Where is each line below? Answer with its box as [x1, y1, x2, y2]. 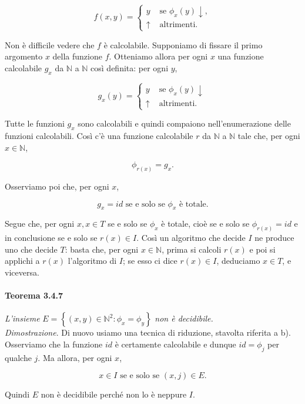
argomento [5, 50, 43, 62]
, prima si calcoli [162, 243, 222, 255]
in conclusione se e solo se [5, 231, 98, 244]
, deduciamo [216, 254, 260, 267]
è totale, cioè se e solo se [161, 217, 250, 230]
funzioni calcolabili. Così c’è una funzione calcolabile [5, 129, 193, 141]
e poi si [249, 243, 276, 255]
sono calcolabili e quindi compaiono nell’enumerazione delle [78, 117, 291, 130]
